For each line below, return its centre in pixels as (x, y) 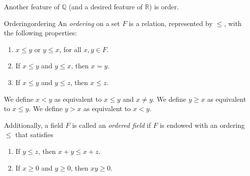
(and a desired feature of (106, 6)
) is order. (164, 6)
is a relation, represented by (171, 23)
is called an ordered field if (111, 125)
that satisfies (34, 134)
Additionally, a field (34, 125)
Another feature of (32, 6)
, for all (70, 49)
